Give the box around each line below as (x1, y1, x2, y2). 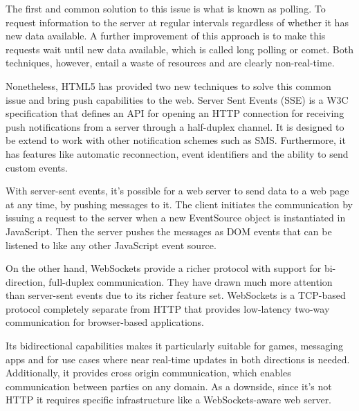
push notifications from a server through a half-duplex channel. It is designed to (6, 119, 344, 134)
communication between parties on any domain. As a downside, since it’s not (6, 378, 332, 393)
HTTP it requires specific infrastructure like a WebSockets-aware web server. (6, 392, 332, 407)
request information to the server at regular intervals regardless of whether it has (6, 15, 349, 29)
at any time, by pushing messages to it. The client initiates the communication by (6, 197, 353, 211)
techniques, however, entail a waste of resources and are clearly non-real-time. (6, 55, 335, 70)
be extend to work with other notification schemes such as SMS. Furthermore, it (6, 133, 346, 147)
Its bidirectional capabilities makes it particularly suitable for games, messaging (6, 338, 343, 353)
